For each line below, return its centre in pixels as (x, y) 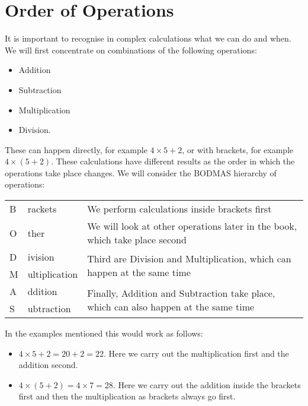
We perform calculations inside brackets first (179, 209)
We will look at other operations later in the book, (192, 226)
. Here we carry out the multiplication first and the (196, 353)
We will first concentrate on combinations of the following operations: (131, 50)
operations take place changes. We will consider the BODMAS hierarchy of (141, 172)
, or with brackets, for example (238, 149)
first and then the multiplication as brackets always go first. (127, 396)
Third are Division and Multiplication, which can (189, 259)
